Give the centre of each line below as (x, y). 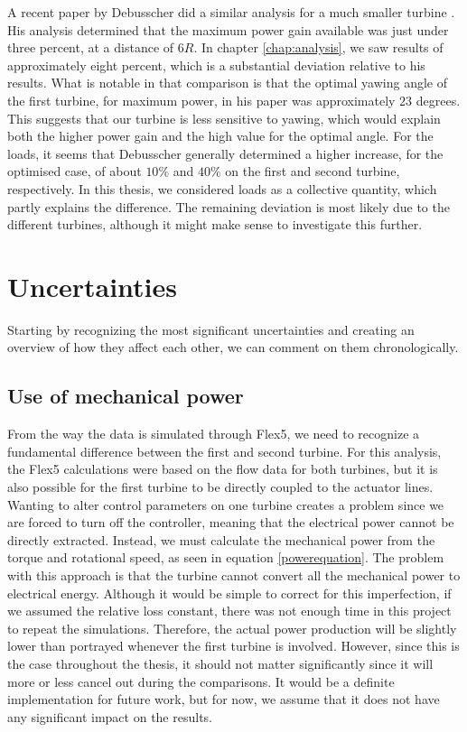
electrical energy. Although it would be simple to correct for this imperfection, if (229, 593)
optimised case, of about (75, 171)
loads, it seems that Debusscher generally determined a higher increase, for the (225, 153)
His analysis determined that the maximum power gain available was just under (228, 29)
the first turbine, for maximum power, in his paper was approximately (201, 100)
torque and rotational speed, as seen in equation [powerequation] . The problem (226, 557)
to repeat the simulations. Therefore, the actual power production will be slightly (232, 628)
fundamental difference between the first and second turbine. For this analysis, (224, 451)
